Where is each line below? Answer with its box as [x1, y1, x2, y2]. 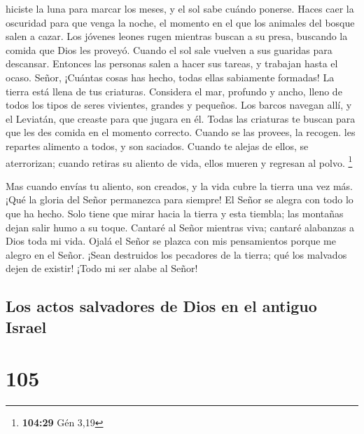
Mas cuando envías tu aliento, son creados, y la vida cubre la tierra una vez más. [6, 178, 353, 193]
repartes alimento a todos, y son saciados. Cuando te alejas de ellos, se [6, 138, 309, 153]
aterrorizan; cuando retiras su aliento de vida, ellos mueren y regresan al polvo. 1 [6, 153, 353, 170]
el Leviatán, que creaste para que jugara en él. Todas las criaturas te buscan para [6, 111, 356, 126]
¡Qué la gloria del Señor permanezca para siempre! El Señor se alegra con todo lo [6, 192, 353, 207]
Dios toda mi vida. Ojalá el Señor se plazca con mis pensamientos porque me [6, 233, 336, 248]
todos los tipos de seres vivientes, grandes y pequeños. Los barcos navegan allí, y [6, 97, 352, 112]
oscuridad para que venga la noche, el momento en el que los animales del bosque [6, 15, 355, 29]
